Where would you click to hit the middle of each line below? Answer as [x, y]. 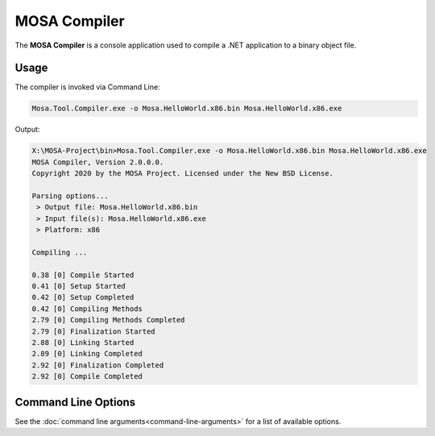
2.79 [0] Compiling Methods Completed [108, 320]
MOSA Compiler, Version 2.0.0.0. [98, 162]
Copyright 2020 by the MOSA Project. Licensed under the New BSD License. [183, 174]
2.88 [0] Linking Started [83, 343]
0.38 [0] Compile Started [83, 275]
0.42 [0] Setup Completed [83, 297]
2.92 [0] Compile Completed [87, 376]
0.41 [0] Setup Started [79, 287]
